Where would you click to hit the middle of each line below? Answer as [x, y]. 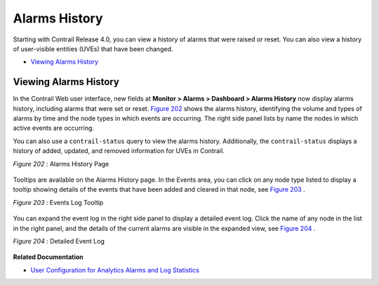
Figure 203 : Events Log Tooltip [58, 202]
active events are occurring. [54, 128]
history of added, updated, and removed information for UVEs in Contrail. [119, 151]
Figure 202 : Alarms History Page [61, 164]
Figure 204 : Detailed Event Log [59, 241]
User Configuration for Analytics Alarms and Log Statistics [115, 270]
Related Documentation [48, 257]
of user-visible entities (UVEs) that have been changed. [93, 48]
